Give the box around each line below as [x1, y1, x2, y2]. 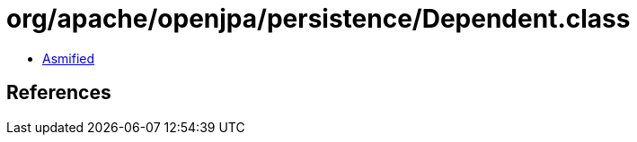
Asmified [42, 50, 95, 66]
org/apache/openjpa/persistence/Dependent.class [6, 4, 631, 34]
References [6, 81, 111, 104]
